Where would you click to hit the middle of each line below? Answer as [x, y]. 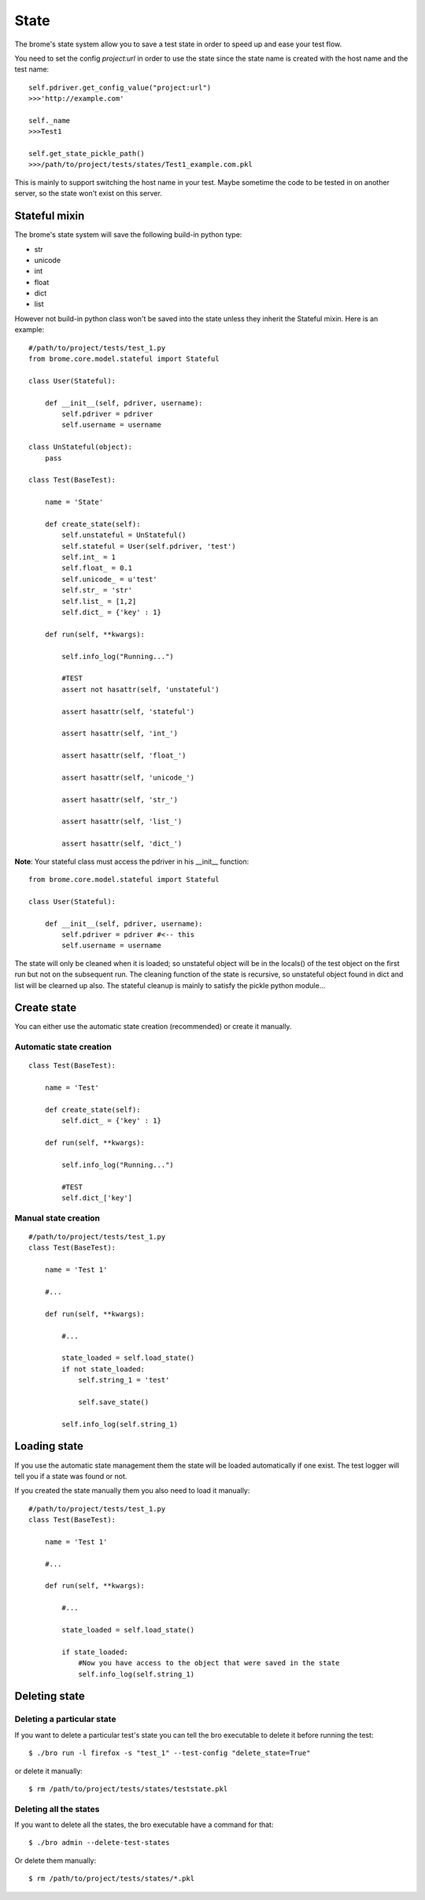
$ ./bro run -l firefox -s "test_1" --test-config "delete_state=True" [170, 1753]
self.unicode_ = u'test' [109, 579]
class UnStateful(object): [81, 447]
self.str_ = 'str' [97, 590]
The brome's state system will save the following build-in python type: [128, 235]
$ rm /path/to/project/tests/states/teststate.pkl [128, 1789]
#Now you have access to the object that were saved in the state [209, 1663]
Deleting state [50, 1696]
